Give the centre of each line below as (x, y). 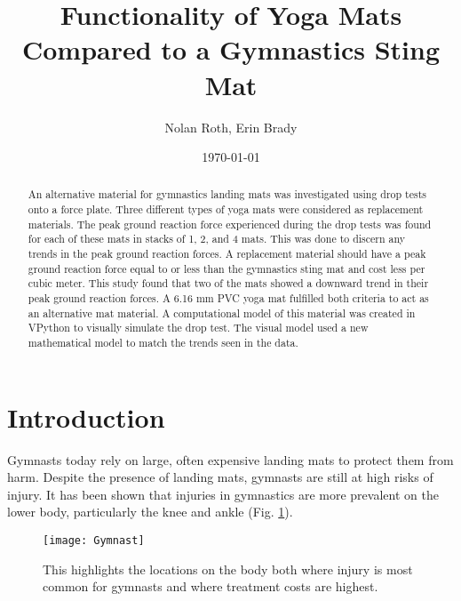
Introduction (86, 417)
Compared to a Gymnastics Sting (230, 49)
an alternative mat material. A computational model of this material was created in (222, 313)
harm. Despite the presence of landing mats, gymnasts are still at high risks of (220, 477)
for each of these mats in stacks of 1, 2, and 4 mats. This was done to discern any (217, 239)
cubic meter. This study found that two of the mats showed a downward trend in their (228, 283)
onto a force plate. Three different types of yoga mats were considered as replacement (226, 209)
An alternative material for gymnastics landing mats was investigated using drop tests (227, 194)
